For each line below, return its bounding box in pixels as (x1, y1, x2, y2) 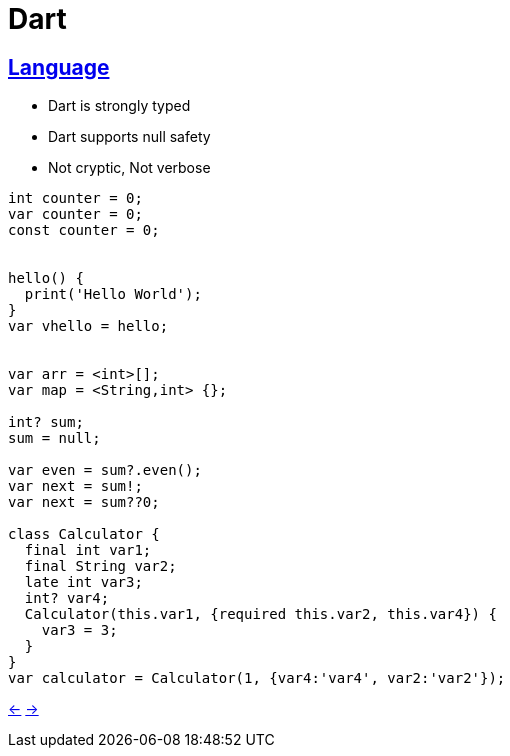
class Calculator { (8, 526, 160, 543)
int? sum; (8, 414, 84, 431)
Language (8, 54, 110, 80)
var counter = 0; (8, 206, 143, 223)
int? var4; (24, 590, 110, 607)
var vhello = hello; (8, 318, 169, 335)
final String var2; (24, 558, 177, 575)
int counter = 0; (8, 190, 143, 207)
